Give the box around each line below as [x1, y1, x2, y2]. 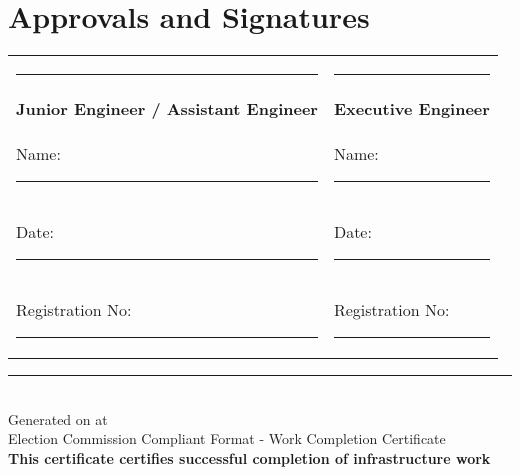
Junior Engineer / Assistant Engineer [16, 97, 318, 121]
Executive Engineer [333, 97, 490, 121]
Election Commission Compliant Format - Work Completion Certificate [8, 428, 446, 449]
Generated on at [8, 408, 108, 429]
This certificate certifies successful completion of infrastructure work [8, 447, 491, 468]
